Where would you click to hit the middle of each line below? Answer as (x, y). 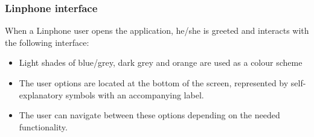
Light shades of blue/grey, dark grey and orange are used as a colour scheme (161, 62)
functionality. (43, 126)
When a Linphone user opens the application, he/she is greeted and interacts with (157, 30)
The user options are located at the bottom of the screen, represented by (154, 83)
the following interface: (47, 42)
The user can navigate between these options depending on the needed (149, 115)
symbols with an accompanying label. (135, 94)
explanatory (41, 94)
